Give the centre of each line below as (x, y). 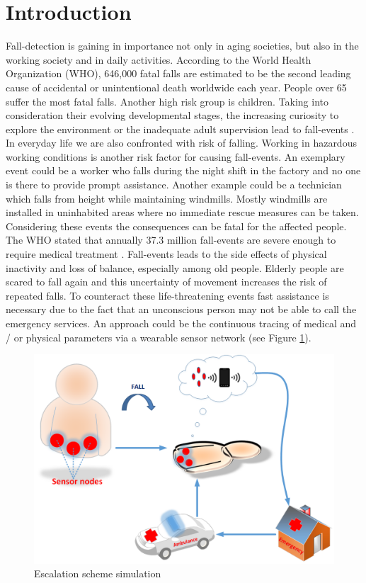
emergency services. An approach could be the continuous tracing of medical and (181, 323)
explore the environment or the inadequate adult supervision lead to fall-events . (180, 129)
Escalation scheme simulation (98, 573)
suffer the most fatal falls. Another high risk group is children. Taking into (167, 101)
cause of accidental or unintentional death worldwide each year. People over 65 (176, 87)
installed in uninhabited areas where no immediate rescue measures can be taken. (182, 212)
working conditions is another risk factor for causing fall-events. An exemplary (176, 156)
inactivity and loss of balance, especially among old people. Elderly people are (175, 267)
